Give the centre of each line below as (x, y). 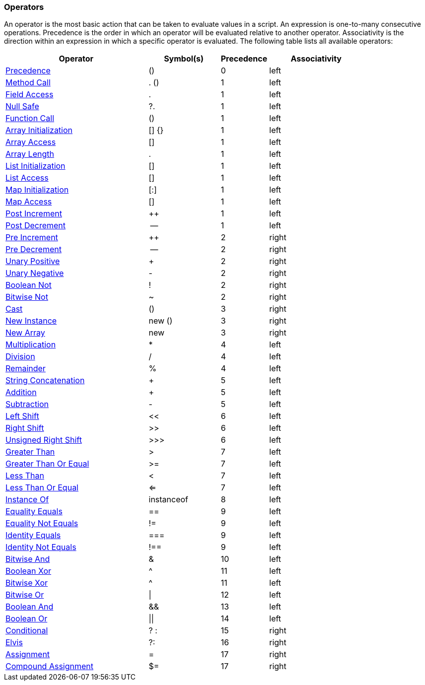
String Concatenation (45, 380)
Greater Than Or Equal (47, 464)
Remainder (26, 369)
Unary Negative (35, 273)
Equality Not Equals (42, 523)
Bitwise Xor (27, 583)
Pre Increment (32, 238)
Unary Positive (33, 261)
